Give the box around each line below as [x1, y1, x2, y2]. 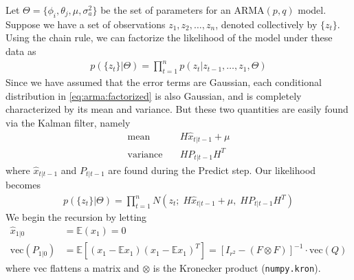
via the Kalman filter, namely [5, 115, 131, 129]
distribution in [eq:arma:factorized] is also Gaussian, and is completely [5, 88, 302, 103]
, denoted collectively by [215, 17, 318, 31]
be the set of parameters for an [100, 3, 231, 17]
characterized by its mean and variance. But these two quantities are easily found [5, 102, 349, 116]
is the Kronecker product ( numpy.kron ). [153, 261, 321, 275]
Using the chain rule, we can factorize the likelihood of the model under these [5, 30, 333, 45]
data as [5, 43, 36, 58]
